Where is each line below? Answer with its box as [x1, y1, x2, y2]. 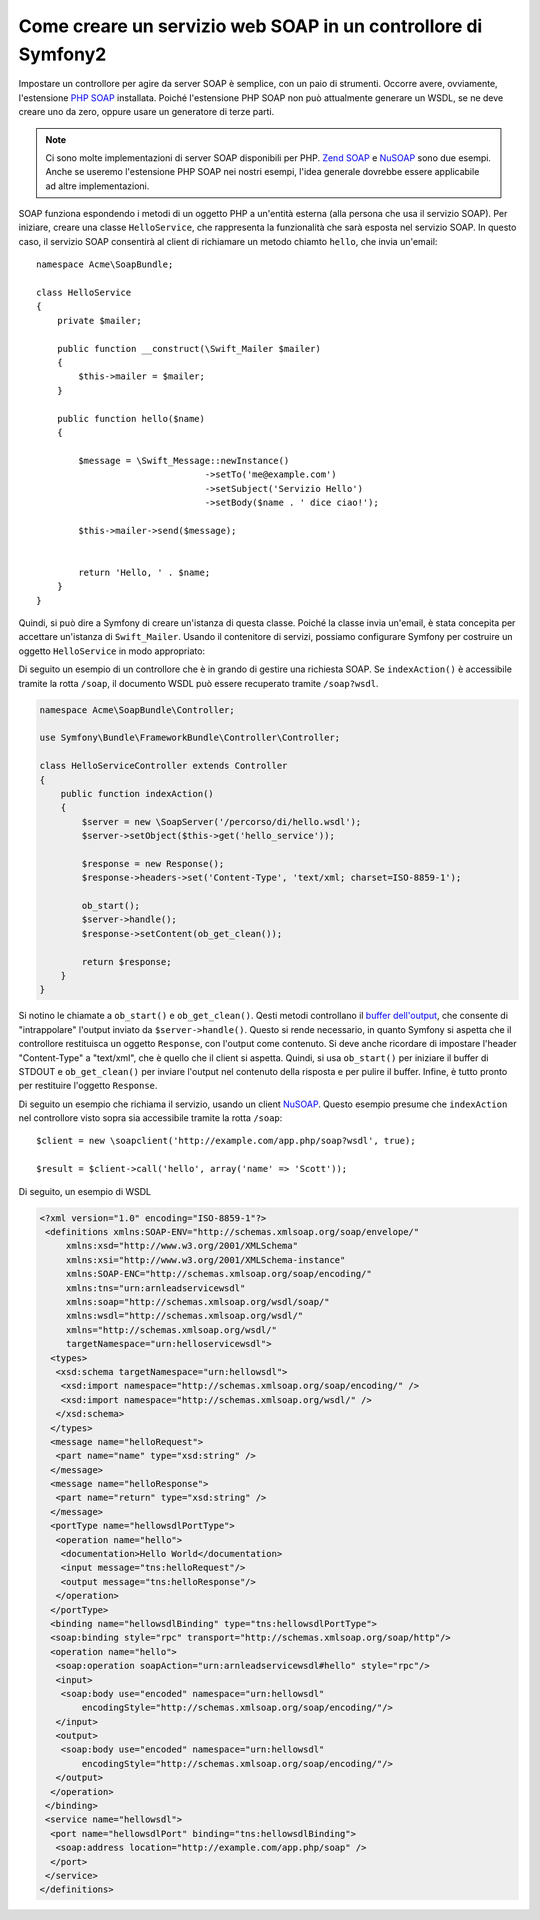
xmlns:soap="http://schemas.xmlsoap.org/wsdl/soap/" [65, 1296, 330, 1307]
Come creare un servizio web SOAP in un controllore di [18, 15, 483, 37]
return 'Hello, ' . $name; [78, 566, 211, 578]
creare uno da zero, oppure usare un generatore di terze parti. [18, 106, 275, 118]
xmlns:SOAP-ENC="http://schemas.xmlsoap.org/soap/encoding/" [65, 1268, 372, 1280]
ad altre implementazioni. [45, 180, 150, 192]
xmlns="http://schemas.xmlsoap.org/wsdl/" [65, 1324, 277, 1335]
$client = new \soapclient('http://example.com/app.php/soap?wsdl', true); [36, 1135, 416, 1147]
